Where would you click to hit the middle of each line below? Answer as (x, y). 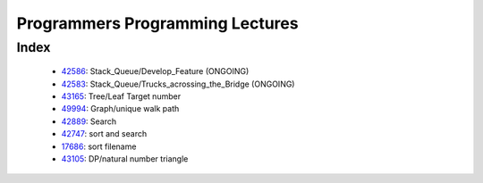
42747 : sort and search (104, 134)
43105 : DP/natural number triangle (125, 158)
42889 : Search (89, 121)
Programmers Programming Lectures (157, 23)
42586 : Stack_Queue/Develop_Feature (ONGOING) (155, 71)
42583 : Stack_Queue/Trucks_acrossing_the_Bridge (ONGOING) (178, 84)
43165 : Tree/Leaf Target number (121, 96)
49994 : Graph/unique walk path (120, 109)
